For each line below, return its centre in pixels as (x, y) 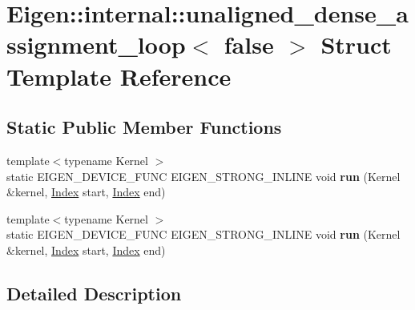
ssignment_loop (96, 44)
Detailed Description (94, 293)
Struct (356, 44)
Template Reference (119, 76)
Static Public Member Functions (144, 127)
